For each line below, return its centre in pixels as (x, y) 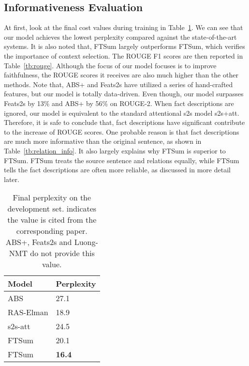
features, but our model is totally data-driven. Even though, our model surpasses (124, 94)
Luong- (86, 242)
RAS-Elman (28, 312)
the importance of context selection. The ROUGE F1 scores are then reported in (124, 55)
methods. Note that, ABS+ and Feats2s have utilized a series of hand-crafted (118, 84)
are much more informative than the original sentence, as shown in (103, 141)
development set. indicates (52, 209)
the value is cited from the (52, 220)
